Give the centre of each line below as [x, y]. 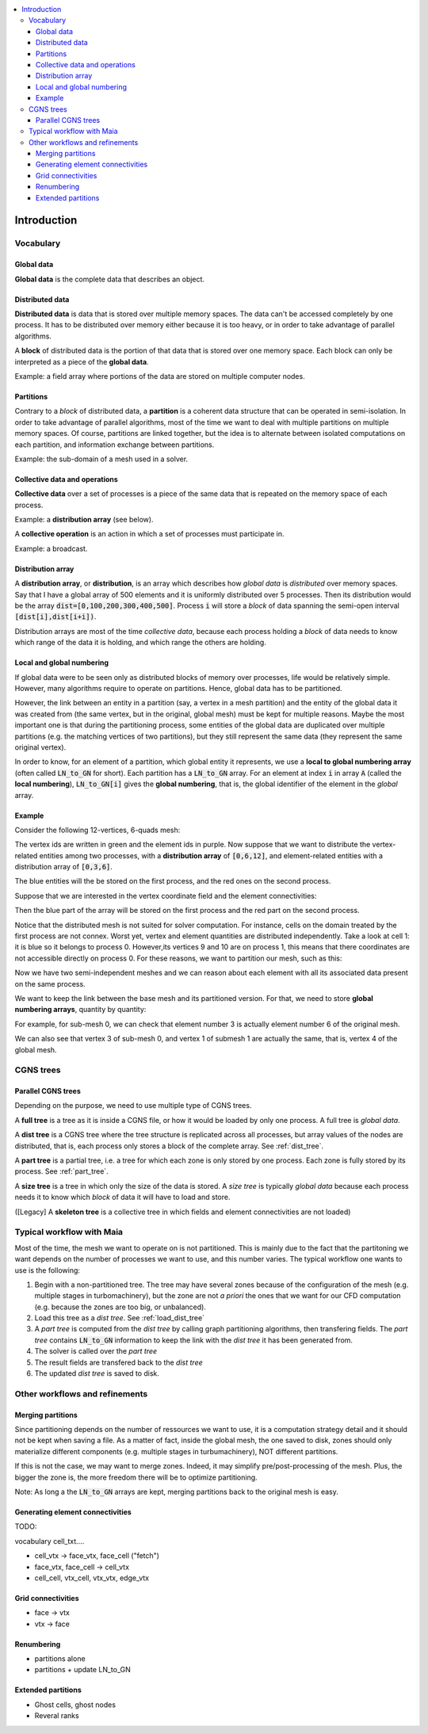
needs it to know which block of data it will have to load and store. [122, 1197]
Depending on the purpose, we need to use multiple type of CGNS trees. [133, 1106]
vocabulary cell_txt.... [50, 1541]
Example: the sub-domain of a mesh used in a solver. [101, 459]
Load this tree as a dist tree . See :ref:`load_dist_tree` [120, 1318]
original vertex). [40, 747]
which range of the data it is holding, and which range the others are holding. [141, 643]
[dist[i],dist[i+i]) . [55, 617]
